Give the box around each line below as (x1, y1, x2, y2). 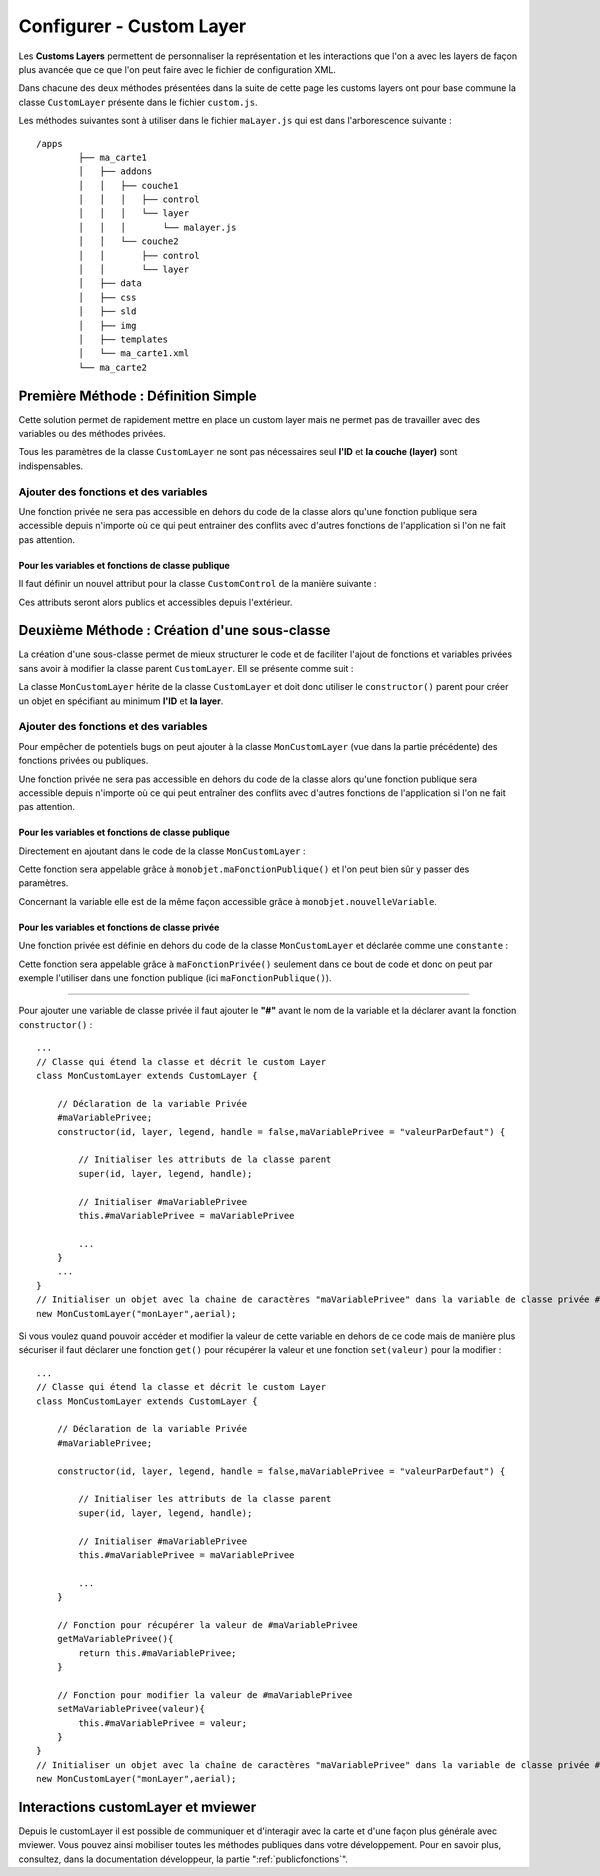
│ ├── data (78, 278, 142, 289)
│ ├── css (78, 291, 137, 303)
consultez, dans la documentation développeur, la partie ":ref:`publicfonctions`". (18, 1853, 349, 1865)
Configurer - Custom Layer (18, 15, 247, 37)
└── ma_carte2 (78, 361, 148, 373)
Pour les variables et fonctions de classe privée (18, 921, 220, 933)
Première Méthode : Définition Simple (18, 387, 257, 404)
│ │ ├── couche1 (78, 180, 179, 191)
